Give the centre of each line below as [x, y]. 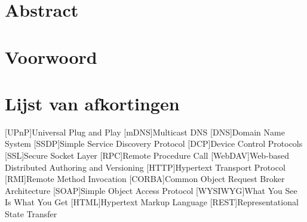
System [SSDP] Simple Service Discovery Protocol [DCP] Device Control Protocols [154, 144]
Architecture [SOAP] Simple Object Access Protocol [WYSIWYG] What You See [151, 190]
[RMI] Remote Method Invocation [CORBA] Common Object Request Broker [145, 179]
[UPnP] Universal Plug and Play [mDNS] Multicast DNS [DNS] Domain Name [145, 132]
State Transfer [31, 214]
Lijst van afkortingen [92, 103]
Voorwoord [51, 56]
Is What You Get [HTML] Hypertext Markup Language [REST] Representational [152, 202]
